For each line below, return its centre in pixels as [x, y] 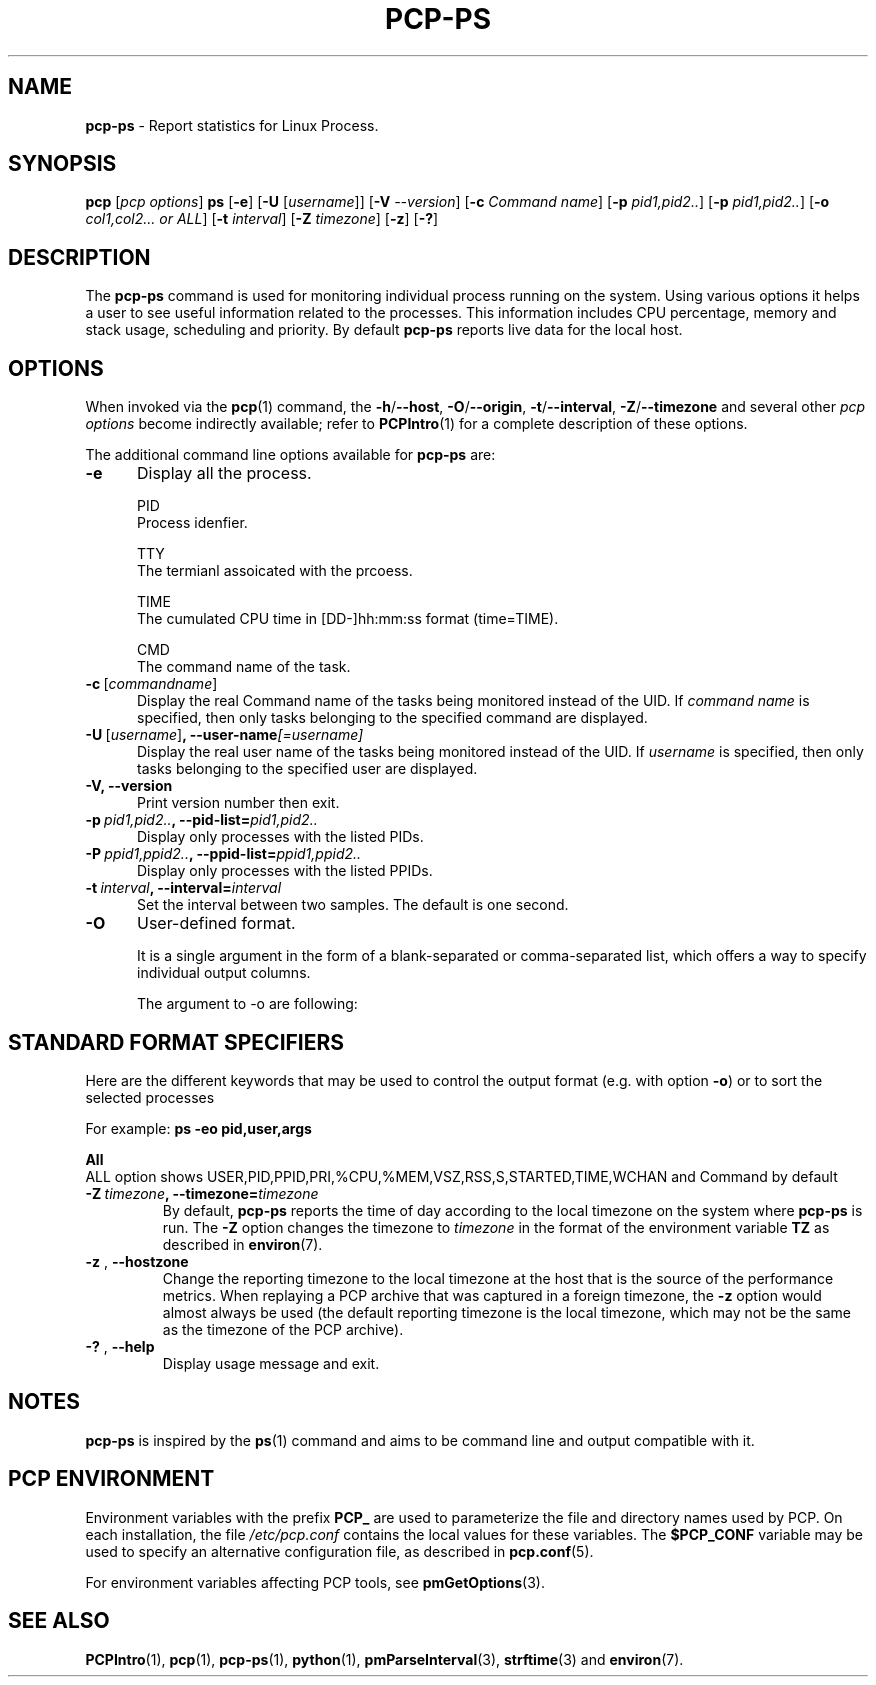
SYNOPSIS [62, 164]
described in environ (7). [242, 1244]
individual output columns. [224, 973]
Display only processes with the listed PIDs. [280, 837]
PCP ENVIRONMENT [111, 1479]
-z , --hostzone [137, 1261]
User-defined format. [216, 923]
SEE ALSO [59, 1621]
